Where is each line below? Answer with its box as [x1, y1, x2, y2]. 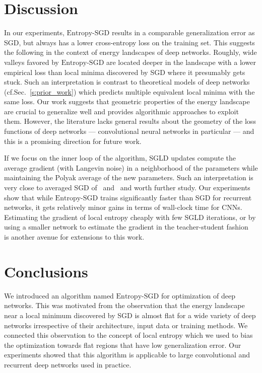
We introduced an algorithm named [4, 290, 114, 301]
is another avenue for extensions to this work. [4, 232, 145, 242]
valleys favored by [4, 56, 59, 67]
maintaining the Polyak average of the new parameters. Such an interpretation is [4, 172, 253, 183]
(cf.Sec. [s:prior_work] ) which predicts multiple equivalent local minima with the [4, 86, 255, 97]
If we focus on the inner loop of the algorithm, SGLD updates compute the [4, 153, 236, 163]
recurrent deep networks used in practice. [4, 359, 132, 369]
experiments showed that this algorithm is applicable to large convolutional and [4, 349, 250, 360]
